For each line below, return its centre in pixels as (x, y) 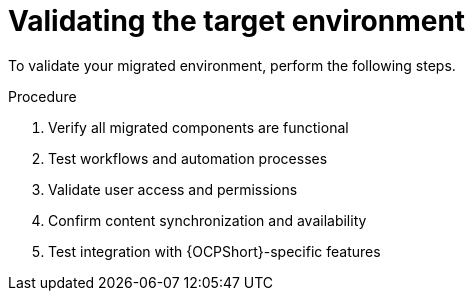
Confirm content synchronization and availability (207, 220)
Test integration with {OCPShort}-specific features (214, 251)
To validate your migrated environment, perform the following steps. (232, 65)
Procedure (42, 96)
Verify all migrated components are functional (198, 127)
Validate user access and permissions (173, 189)
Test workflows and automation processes (188, 158)
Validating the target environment (237, 21)
